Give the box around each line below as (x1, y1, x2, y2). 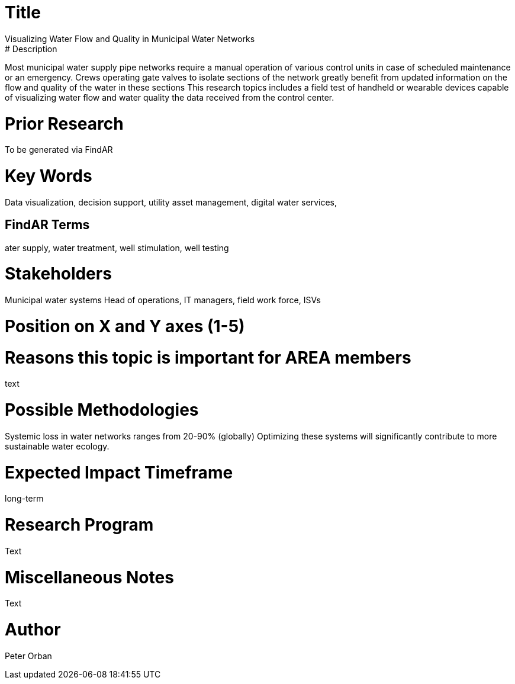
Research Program (5, 515, 154, 535)
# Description (5, 43, 57, 54)
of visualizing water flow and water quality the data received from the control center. (5, 92, 334, 102)
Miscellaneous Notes (5, 567, 174, 587)
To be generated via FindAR (5, 144, 113, 155)
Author (5, 619, 61, 640)
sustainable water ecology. (5, 441, 110, 451)
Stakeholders (5, 264, 112, 284)
